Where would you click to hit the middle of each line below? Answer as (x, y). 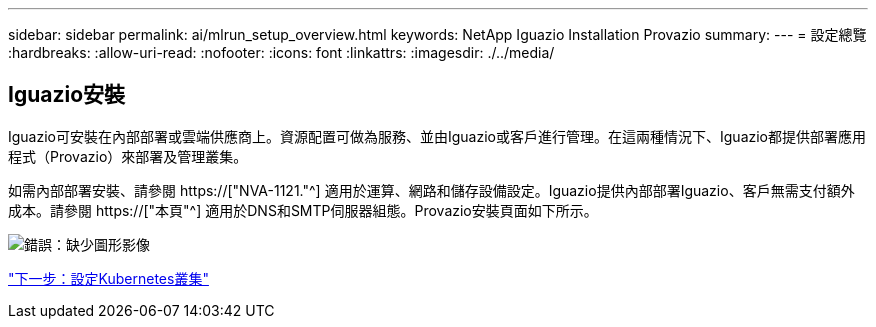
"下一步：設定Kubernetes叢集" (108, 278)
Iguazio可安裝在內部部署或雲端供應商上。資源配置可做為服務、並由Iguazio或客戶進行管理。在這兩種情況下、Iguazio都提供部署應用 (437, 136)
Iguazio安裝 (67, 95)
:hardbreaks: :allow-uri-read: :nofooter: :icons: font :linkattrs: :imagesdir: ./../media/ (281, 52)
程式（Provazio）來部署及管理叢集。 (128, 156)
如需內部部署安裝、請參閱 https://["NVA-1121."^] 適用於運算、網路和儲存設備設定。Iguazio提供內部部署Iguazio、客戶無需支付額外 (431, 190)
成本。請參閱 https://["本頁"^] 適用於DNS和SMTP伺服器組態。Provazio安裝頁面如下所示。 (303, 210)
